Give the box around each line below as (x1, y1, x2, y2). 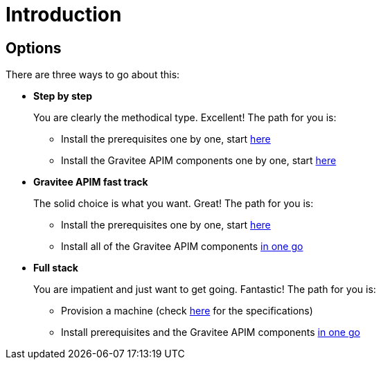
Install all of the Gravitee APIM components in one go (61, 240, 303, 253)
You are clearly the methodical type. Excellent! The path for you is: (33, 112, 337, 124)
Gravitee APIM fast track (33, 176, 148, 188)
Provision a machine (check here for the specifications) (61, 305, 313, 317)
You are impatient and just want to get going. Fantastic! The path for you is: (33, 283, 376, 296)
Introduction (6, 3, 122, 26)
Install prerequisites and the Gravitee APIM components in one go (61, 326, 360, 339)
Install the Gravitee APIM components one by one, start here (61, 154, 337, 167)
